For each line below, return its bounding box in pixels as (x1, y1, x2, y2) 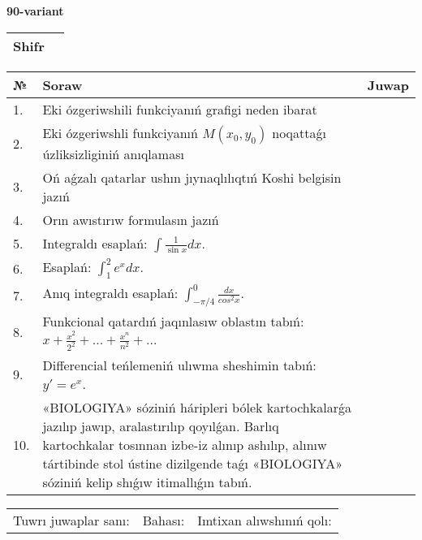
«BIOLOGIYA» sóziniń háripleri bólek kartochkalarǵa (42, 397, 351, 417)
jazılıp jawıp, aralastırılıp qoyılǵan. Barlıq (42, 416, 279, 435)
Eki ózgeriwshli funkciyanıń (42, 123, 198, 142)
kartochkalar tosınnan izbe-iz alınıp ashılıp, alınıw (42, 434, 327, 454)
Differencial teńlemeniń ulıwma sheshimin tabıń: (42, 355, 316, 374)
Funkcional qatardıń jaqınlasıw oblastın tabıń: (42, 312, 304, 331)
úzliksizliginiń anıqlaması (42, 144, 184, 163)
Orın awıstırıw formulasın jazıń (42, 210, 219, 229)
